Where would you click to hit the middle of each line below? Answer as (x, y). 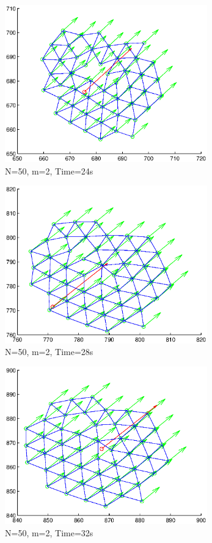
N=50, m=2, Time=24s (49, 170)
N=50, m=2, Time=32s (49, 532)
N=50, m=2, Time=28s (49, 352)
